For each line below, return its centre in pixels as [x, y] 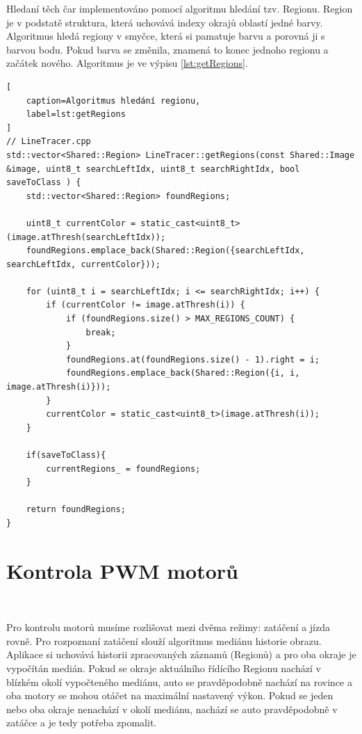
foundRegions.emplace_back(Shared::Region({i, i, [183, 373]
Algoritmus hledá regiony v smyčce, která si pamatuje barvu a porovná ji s [166, 36]
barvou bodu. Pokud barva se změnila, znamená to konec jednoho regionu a [167, 49]
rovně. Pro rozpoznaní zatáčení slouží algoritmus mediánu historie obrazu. [164, 640]
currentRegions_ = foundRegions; [123, 469]
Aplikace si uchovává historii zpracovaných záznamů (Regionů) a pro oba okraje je [181, 654]
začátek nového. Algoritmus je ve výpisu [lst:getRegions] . [127, 63]
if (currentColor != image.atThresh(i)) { [146, 305]
